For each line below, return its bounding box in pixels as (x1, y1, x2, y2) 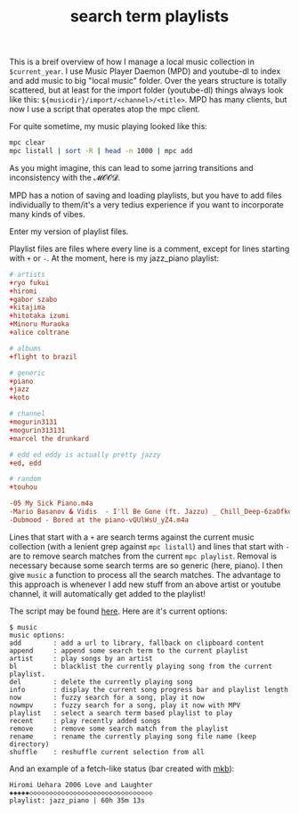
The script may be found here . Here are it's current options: (9, 606, 228, 616)
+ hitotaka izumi (9, 312, 69, 321)
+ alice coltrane (9, 328, 69, 338)
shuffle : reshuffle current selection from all (9, 747, 205, 756)
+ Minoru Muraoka (9, 320, 69, 329)
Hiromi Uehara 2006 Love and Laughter (9, 780, 153, 789)
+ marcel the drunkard (9, 434, 90, 443)
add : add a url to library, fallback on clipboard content (9, 639, 265, 647)
